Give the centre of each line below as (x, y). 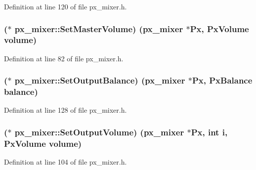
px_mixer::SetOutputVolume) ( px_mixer (99, 132)
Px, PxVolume (219, 28)
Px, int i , (209, 132)
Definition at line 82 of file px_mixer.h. (64, 58)
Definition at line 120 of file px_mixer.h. (65, 6)
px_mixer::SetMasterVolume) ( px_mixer (99, 28)
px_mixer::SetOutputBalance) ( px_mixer (100, 80)
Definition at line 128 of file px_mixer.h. (65, 110)
